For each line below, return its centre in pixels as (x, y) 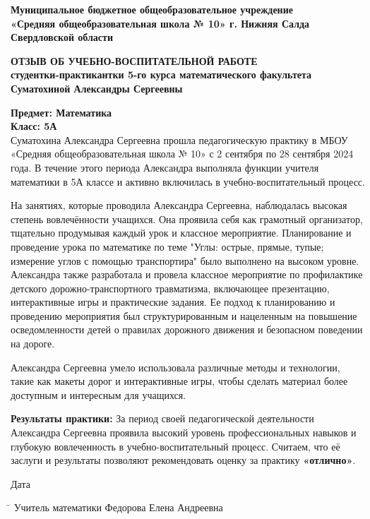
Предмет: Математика (61, 112)
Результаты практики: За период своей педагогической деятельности (162, 418)
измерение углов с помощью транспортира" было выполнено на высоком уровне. (185, 260)
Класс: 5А (34, 126)
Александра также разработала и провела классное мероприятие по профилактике (187, 274)
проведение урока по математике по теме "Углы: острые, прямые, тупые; (167, 246)
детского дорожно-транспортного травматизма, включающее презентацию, (170, 288)
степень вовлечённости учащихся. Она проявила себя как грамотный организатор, (187, 219)
